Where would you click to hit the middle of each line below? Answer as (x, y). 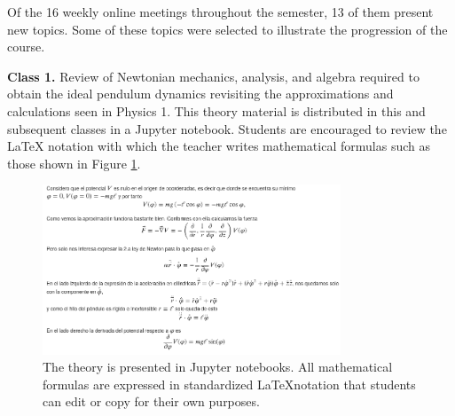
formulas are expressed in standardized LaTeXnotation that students (229, 384)
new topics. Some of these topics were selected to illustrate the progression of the (227, 29)
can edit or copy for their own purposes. (151, 401)
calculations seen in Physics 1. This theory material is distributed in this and (216, 110)
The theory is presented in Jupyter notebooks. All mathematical (218, 367)
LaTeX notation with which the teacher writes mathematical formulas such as (219, 146)
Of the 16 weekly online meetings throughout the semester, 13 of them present (220, 12)
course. (26, 47)
